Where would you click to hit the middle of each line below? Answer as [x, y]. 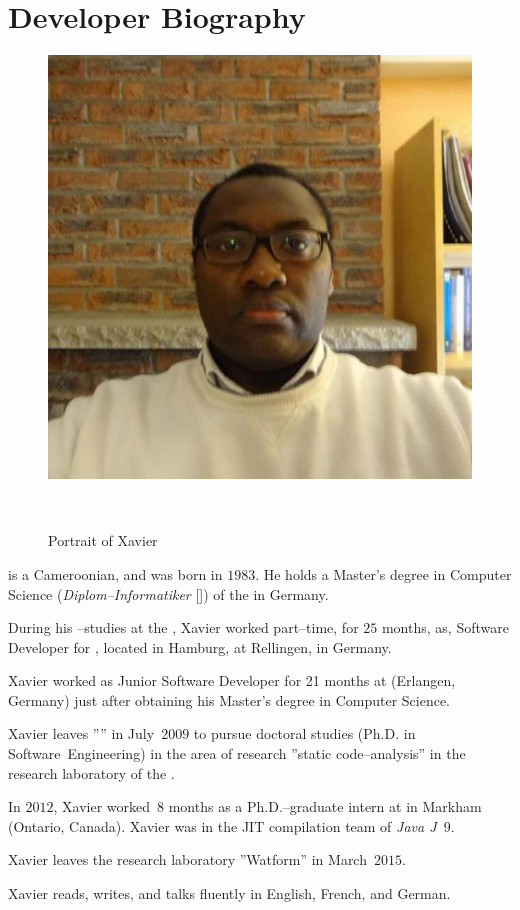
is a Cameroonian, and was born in [115, 573]
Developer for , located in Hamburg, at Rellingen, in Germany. [200, 646]
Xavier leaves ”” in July [81, 733]
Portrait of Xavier [103, 540]
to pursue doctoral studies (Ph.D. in [304, 733]
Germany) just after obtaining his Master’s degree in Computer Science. [229, 699]
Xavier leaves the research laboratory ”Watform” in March [187, 859]
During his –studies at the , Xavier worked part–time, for [183, 627]
